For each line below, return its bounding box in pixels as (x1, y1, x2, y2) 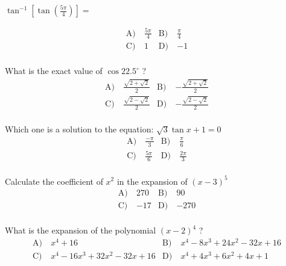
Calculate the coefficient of (5, 175, 103, 187)
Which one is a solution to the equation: (5, 123, 154, 135)
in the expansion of (116, 175, 188, 187)
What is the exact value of (5, 64, 103, 77)
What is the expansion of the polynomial (5, 224, 156, 237)
